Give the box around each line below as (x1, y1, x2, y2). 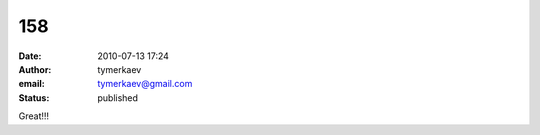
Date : (18, 50, 42, 62)
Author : (18, 63, 52, 75)
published (97, 91, 139, 104)
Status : (18, 91, 50, 104)
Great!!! (18, 110, 50, 122)
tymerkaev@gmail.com (97, 78, 193, 90)
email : (18, 78, 45, 90)
